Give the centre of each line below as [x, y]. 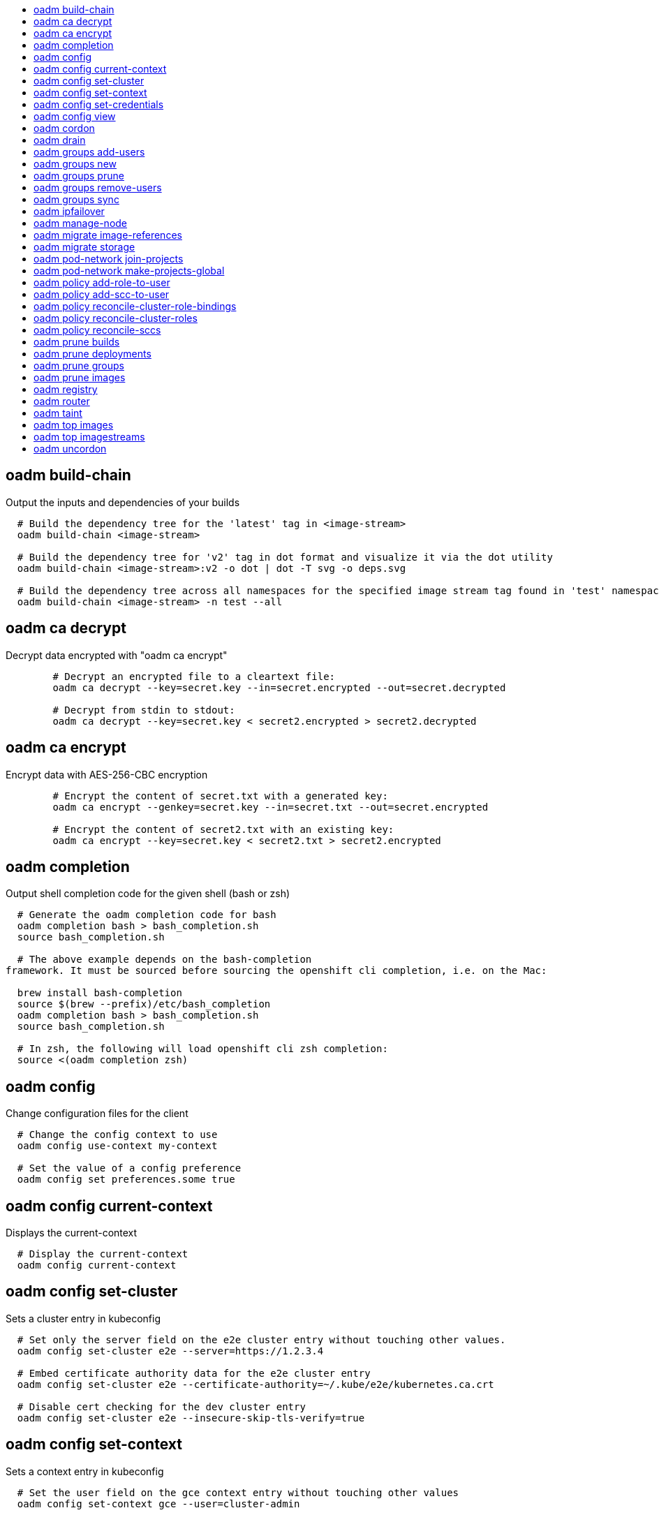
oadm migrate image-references [108, 235]
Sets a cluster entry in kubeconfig [83, 1318]
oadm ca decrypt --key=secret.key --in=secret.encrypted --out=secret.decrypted [279, 687]
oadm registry [66, 389]
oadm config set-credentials [99, 104]
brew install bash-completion [99, 993]
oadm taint [58, 413]
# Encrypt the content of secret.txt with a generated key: [220, 796]
